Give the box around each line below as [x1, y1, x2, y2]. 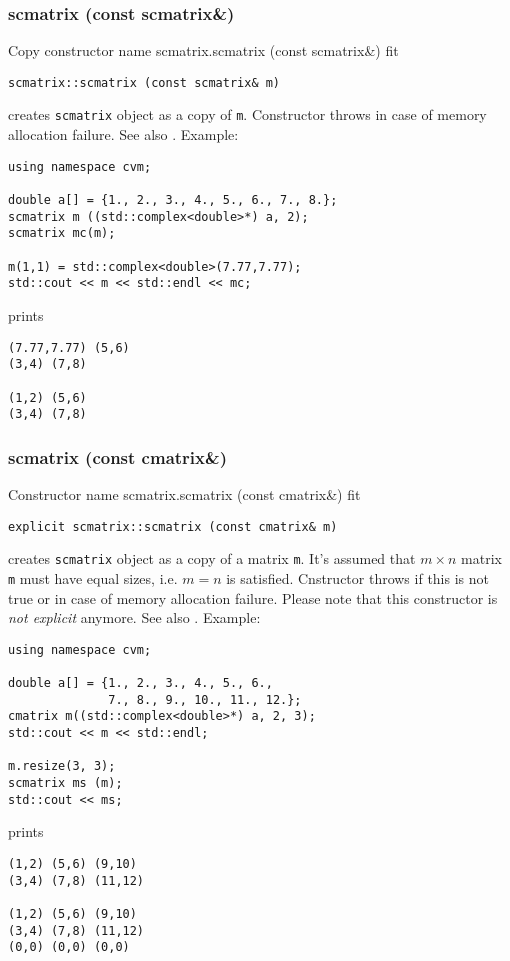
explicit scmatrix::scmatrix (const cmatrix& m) [8, 519, 338, 534]
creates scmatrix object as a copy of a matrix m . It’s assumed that [8, 548, 416, 569]
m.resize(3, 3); [8, 759, 116, 774]
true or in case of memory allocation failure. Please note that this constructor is [8, 587, 498, 608]
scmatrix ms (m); [8, 776, 123, 791]
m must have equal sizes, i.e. [8, 567, 178, 588]
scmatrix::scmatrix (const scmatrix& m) [8, 75, 281, 90]
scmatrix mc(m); [8, 226, 116, 241]
